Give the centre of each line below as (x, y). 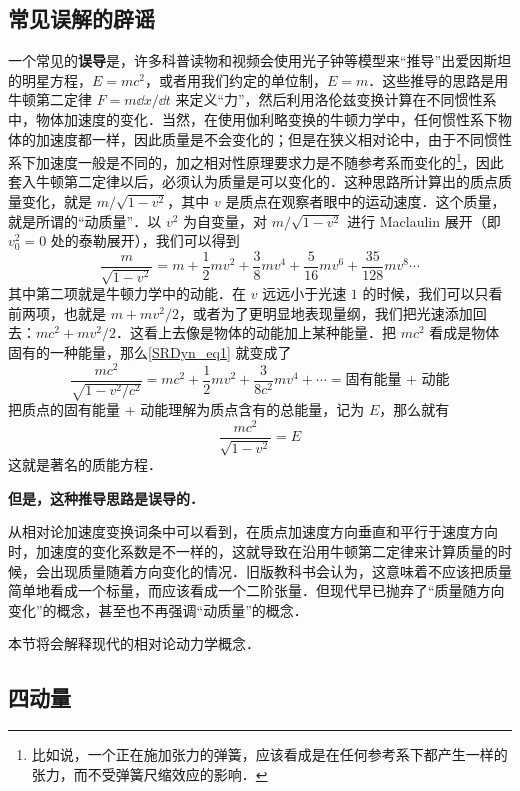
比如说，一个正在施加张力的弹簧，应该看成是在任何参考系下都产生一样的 (269, 754)
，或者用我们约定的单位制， (236, 79)
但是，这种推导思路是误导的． (106, 497)
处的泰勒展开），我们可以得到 (145, 240)
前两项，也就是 (57, 312)
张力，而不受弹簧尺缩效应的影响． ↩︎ (149, 773)
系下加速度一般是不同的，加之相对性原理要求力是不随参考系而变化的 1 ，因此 (256, 160)
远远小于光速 (304, 293)
